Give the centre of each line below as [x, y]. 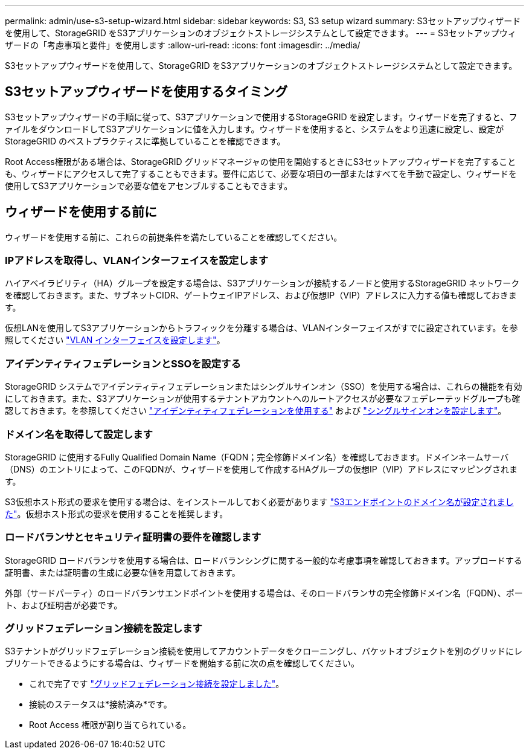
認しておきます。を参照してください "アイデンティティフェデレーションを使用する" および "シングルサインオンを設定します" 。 [256, 411]
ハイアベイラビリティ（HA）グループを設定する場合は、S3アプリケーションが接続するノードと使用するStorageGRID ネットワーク [262, 283]
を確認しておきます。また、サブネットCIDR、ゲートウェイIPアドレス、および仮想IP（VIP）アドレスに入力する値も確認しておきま [261, 295]
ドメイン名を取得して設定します [79, 434]
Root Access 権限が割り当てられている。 [110, 725]
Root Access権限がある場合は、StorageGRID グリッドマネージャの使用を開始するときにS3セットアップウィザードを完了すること [261, 161]
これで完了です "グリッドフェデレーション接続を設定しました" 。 [157, 684]
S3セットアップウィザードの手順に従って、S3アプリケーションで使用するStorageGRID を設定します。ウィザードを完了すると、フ [261, 117]
